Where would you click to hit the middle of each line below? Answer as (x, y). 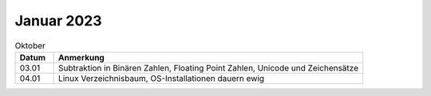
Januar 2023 (59, 21)
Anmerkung (82, 57)
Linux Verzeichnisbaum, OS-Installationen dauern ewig (162, 78)
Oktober (30, 45)
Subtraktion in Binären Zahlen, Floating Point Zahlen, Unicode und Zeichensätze (209, 67)
